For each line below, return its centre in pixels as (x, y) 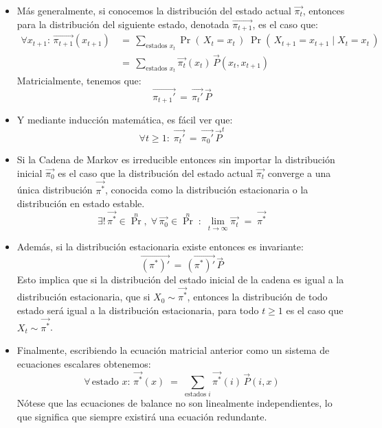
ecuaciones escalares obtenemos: (84, 363)
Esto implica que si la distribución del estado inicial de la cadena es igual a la (180, 280)
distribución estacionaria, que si (83, 297)
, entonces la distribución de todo (257, 297)
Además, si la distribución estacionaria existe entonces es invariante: (160, 247)
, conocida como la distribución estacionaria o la (206, 190)
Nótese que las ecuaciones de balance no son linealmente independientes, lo (175, 403)
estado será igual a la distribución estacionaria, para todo (138, 310)
